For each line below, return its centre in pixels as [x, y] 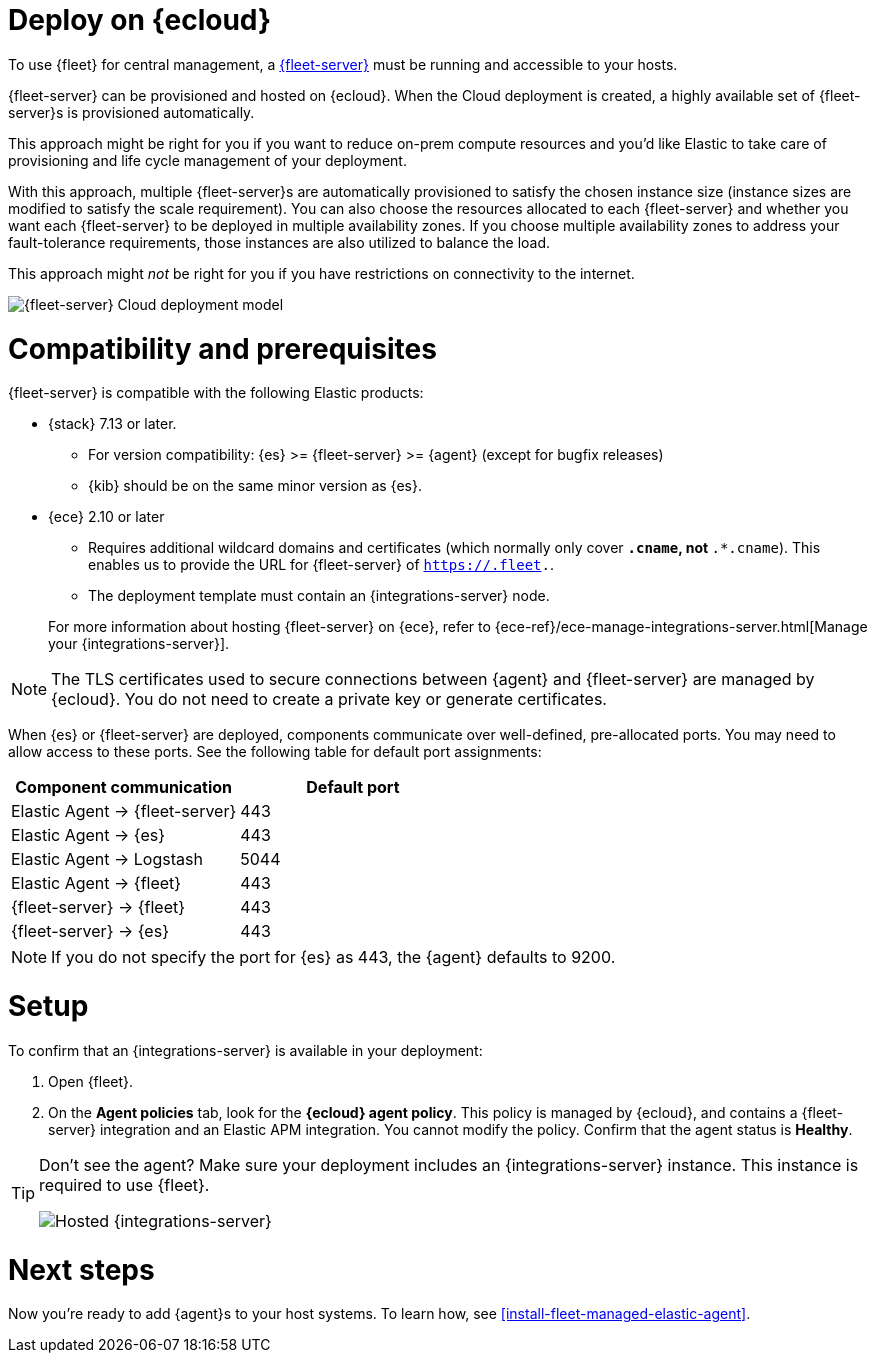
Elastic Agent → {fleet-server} [124, 811]
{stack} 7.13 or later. [112, 424]
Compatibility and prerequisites [222, 348]
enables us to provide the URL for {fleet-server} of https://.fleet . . [321, 565]
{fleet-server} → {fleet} [98, 907]
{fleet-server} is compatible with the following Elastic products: [216, 393]
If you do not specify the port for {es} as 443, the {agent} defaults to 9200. [333, 957]
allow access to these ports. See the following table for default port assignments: [275, 752]
